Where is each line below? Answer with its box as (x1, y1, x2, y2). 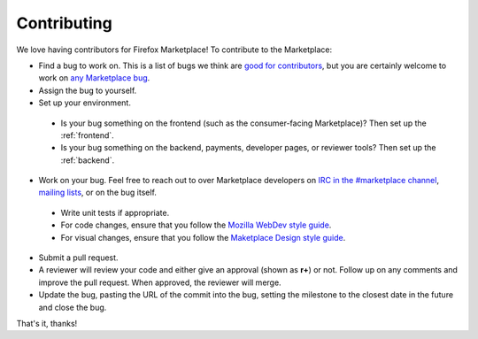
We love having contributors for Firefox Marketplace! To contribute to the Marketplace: (16, 44, 332, 55)
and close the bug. (38, 302, 107, 312)
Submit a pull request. (38, 252, 119, 263)
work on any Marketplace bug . (38, 73, 150, 83)
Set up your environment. (38, 97, 132, 108)
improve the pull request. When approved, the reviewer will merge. (38, 277, 282, 288)
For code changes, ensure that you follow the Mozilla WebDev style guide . (60, 220, 332, 230)
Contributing (16, 13, 112, 33)
